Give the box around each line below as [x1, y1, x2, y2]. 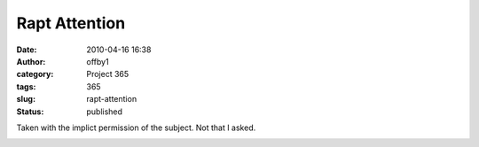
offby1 [86, 56, 110, 66]
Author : [16, 56, 46, 66]
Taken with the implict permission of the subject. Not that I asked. [16, 122, 256, 133]
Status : [16, 106, 44, 117]
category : [16, 69, 54, 80]
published [86, 106, 123, 117]
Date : [16, 44, 37, 55]
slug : [16, 94, 35, 104]
